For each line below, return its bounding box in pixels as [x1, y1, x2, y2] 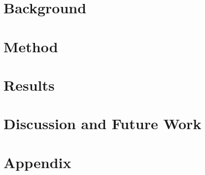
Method [3, 36, 58, 56]
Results [3, 74, 55, 95]
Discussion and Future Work [3, 113, 202, 134]
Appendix [3, 152, 71, 172]
